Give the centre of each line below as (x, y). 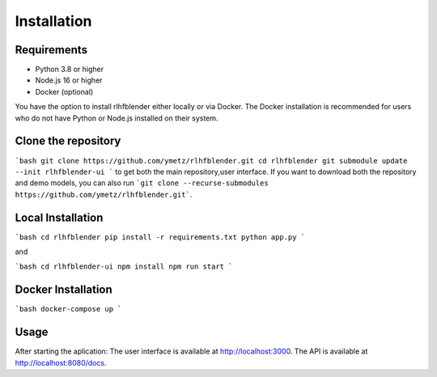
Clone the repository (68, 141)
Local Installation (59, 217)
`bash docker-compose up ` (68, 309)
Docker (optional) (64, 91)
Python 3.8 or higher (70, 70)
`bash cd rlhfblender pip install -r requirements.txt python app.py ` (160, 237)
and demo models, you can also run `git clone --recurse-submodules (142, 183)
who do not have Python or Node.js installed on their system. (117, 118)
